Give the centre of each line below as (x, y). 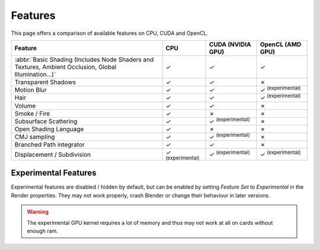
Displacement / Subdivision (53, 154)
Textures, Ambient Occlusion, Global (65, 67)
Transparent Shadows (45, 82)
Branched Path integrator (50, 145)
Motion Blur (31, 90)
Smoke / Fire (32, 114)
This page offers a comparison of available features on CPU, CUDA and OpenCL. (110, 33)
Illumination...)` (35, 74)
